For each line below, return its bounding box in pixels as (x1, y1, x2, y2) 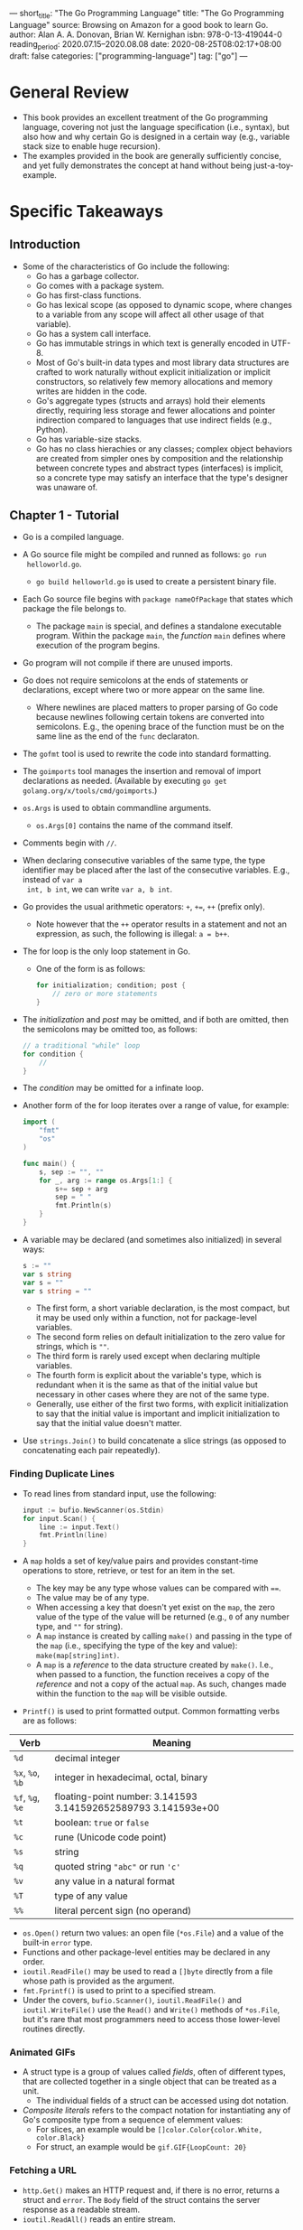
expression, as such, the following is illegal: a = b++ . (35, 928, 230, 939)
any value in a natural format (54, 1875, 176, 1888)
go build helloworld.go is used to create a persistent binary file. (35, 576, 277, 587)
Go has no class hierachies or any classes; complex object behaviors (35, 443, 293, 454)
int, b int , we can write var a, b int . (26, 884, 173, 895)
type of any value (54, 1889, 128, 1902)
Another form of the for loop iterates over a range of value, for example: (22, 1100, 289, 1111)
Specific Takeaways (9, 201, 164, 221)
